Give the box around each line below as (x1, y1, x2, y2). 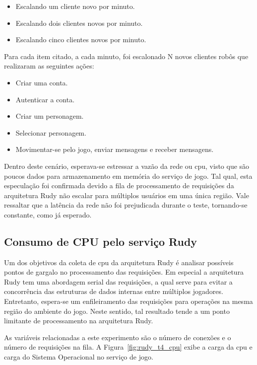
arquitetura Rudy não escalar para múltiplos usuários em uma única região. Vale (4, 190, 249, 200)
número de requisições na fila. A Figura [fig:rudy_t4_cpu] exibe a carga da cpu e (4, 342, 253, 352)
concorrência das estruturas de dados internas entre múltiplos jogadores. (4, 286, 223, 296)
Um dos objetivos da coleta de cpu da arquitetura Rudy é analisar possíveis (4, 257, 234, 267)
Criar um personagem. (15, 111, 84, 121)
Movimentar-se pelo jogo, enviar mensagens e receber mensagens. (15, 144, 214, 154)
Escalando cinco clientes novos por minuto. (15, 34, 146, 45)
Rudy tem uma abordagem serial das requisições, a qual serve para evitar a (4, 276, 233, 287)
